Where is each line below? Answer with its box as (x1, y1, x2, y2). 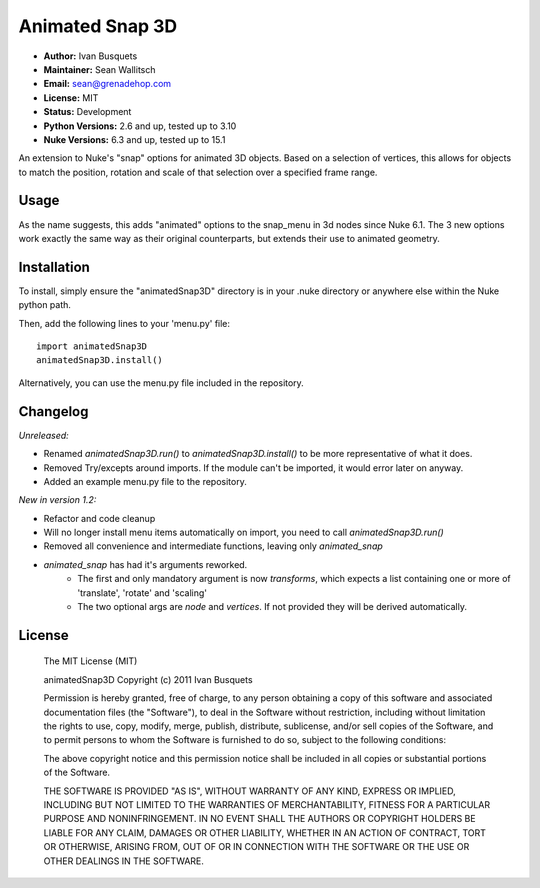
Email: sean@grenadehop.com (43, 78, 172, 90)
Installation (18, 258, 90, 275)
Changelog (18, 403, 89, 420)
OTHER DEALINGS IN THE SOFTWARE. (43, 855, 205, 867)
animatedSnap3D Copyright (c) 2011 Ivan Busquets (43, 673, 254, 685)
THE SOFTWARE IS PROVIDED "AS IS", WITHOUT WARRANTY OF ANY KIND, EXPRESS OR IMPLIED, (43, 785, 457, 797)
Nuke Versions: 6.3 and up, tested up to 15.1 (43, 133, 226, 145)
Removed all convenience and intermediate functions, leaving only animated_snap (43, 540, 384, 552)
